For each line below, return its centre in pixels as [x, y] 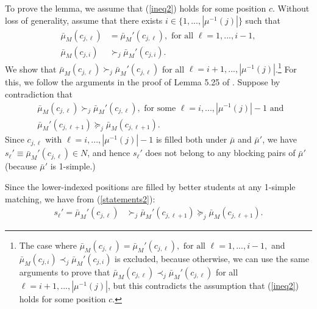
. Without [291, 8]
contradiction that [39, 94]
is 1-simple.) [73, 166]
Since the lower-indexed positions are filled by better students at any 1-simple [150, 186]
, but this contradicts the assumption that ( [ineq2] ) [204, 285]
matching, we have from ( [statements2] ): [80, 198]
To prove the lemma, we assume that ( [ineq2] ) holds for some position [136, 8]
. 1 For [286, 68]
